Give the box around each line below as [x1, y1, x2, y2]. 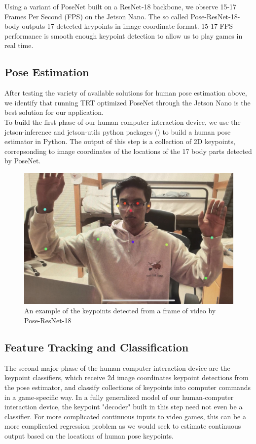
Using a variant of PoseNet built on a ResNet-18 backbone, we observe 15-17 [4, 1, 237, 11]
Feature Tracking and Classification [4, 339, 189, 354]
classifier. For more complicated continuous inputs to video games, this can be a [4, 411, 246, 421]
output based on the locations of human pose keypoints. [4, 430, 174, 441]
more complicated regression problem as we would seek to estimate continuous [4, 421, 241, 431]
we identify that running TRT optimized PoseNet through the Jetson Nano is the [4, 97, 251, 107]
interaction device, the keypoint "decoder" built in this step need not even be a [4, 401, 243, 412]
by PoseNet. [4, 155, 41, 166]
